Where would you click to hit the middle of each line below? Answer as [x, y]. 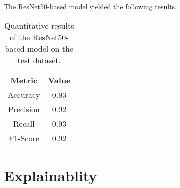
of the [20, 37]
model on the [50, 48]
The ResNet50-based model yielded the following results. [90, 6]
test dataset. [39, 60]
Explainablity [51, 175]
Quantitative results [39, 25]
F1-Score [24, 138]
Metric [24, 80]
